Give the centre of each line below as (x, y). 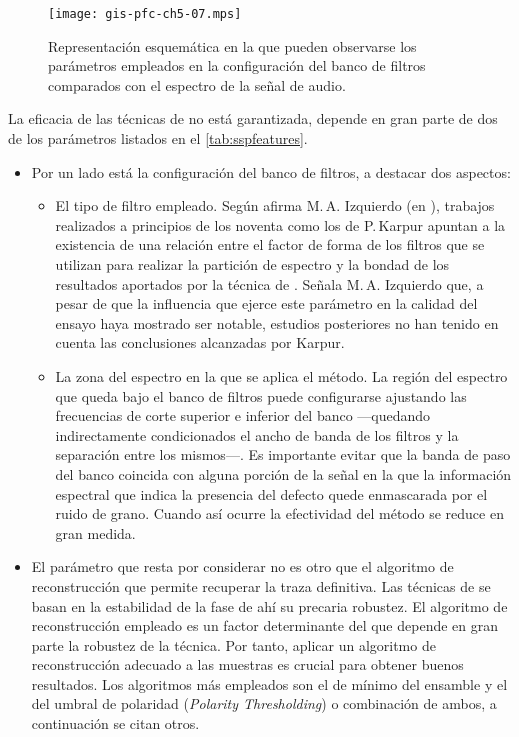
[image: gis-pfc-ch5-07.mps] (145, 14)
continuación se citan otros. (115, 723)
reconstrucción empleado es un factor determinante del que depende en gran (265, 625)
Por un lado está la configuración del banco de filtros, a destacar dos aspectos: (271, 171)
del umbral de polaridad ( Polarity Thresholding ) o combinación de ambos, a (264, 703)
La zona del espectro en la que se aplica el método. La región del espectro (281, 375)
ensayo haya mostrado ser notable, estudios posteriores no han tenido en (277, 322)
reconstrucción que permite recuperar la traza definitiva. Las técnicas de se (261, 585)
